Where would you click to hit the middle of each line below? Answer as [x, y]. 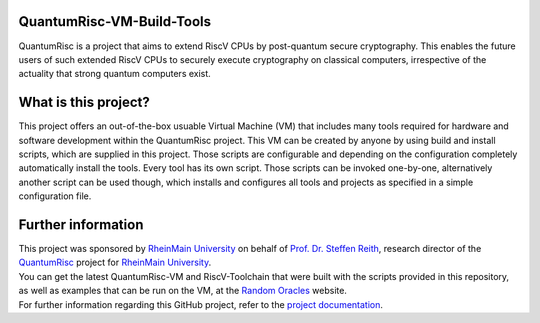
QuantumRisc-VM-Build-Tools [115, 21]
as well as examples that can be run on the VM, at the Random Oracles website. [182, 291]
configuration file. [55, 196]
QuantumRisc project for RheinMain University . [115, 262]
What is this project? [84, 102]
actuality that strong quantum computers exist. [115, 74]
